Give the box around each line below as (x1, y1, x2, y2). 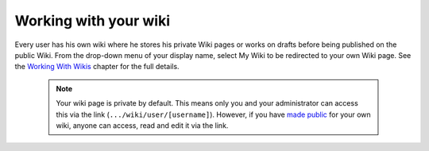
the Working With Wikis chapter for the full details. (14, 62, 180, 72)
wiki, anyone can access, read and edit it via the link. (56, 120, 229, 130)
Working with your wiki (14, 12, 171, 29)
